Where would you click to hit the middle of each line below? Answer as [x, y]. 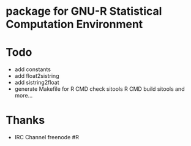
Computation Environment [74, 24]
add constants [33, 69]
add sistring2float [37, 83]
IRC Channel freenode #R [47, 137]
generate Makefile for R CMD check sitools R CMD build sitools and [99, 89]
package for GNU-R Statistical [84, 11]
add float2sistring [37, 76]
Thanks [25, 120]
